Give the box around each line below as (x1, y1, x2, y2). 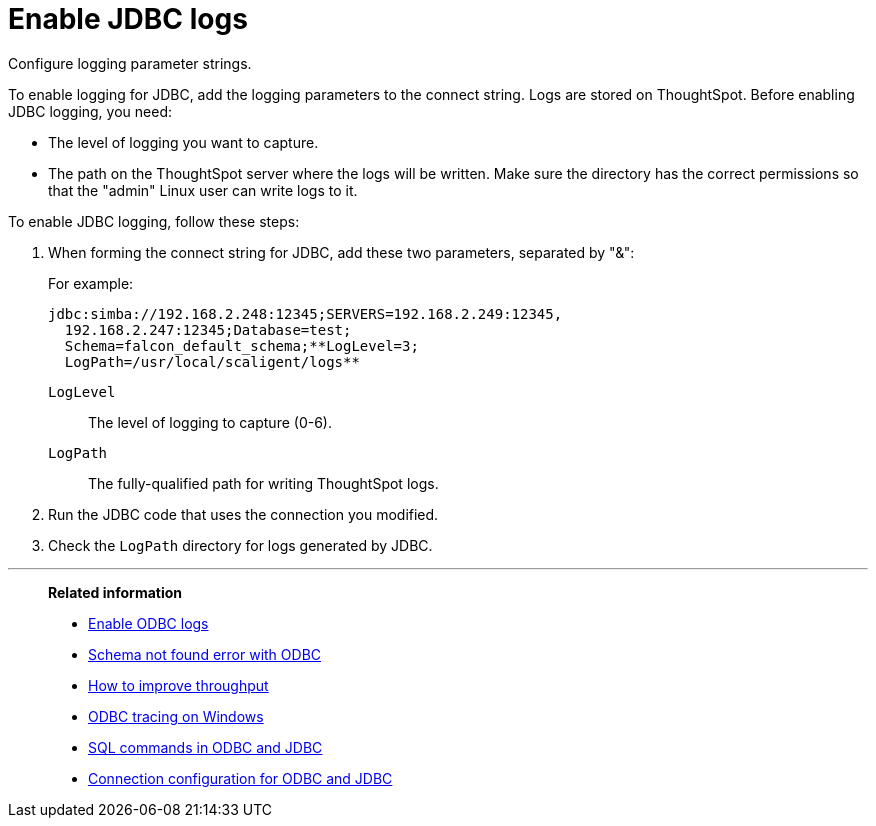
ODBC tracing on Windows (88, 707, 264, 725)
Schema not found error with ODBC (88, 645, 322, 663)
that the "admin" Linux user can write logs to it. (48, 181, 358, 199)
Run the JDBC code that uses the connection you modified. (48, 505, 439, 523)
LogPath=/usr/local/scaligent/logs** (64, 353, 360, 370)
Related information (48, 583, 183, 601)
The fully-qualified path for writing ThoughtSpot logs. (88, 474, 439, 492)
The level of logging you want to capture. (48, 133, 319, 151)
